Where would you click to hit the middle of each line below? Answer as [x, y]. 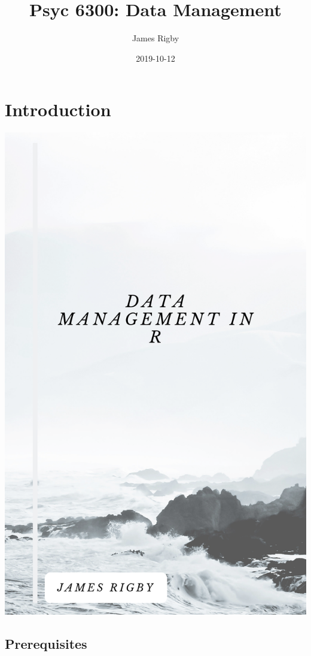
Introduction [58, 109]
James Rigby [155, 38]
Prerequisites [46, 644]
